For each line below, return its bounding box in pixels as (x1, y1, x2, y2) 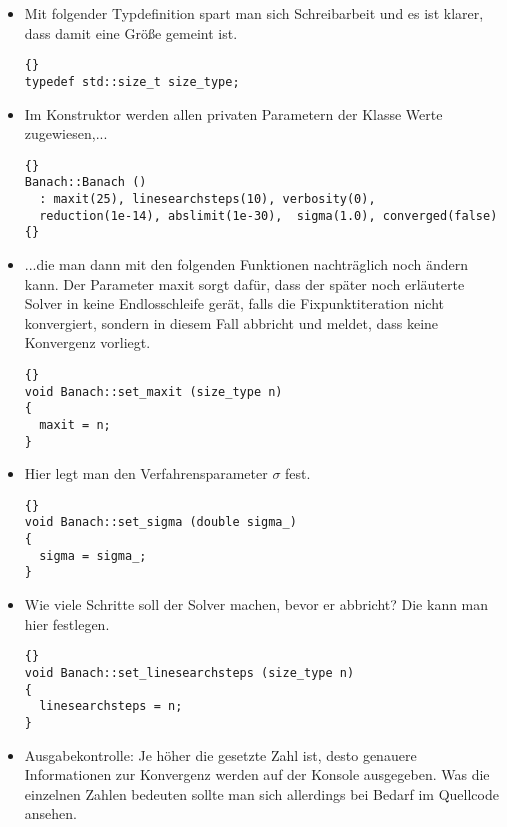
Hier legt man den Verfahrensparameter (24, 463, 268, 484)
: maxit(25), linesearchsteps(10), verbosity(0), (39, 192, 376, 206)
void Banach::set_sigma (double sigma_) (24, 515, 297, 530)
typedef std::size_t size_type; (24, 74, 240, 89)
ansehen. (24, 803, 77, 824)
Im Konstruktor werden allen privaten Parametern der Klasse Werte (24, 103, 443, 124)
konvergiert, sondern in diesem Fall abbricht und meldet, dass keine (24, 312, 439, 333)
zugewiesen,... (24, 123, 108, 144)
